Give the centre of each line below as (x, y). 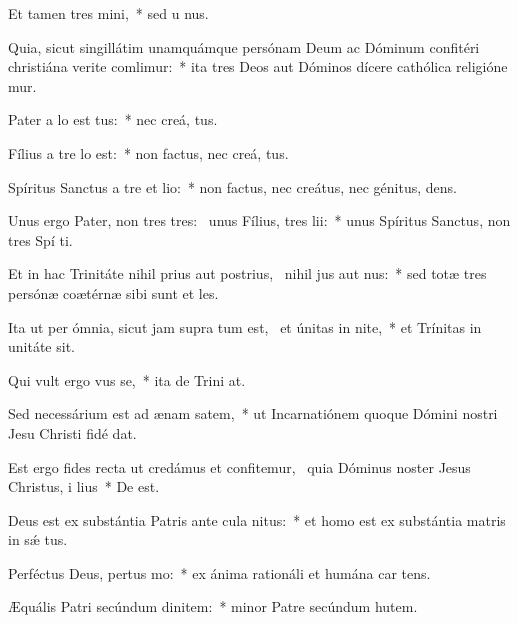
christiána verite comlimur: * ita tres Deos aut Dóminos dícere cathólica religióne (258, 66)
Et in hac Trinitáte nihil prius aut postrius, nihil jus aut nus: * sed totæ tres (247, 273)
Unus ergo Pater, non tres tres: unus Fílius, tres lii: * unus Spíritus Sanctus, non (259, 220)
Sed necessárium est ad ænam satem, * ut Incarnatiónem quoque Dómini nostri (253, 413)
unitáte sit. (41, 346)
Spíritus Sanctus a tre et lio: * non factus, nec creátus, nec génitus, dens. (232, 186)
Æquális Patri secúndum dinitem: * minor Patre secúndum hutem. (213, 606)
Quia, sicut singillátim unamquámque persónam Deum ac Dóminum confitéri (244, 46)
